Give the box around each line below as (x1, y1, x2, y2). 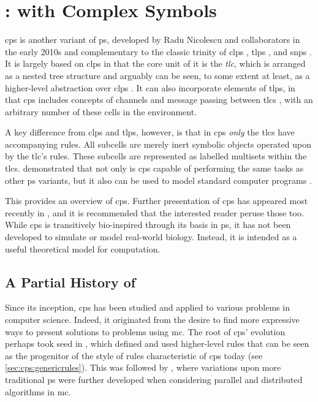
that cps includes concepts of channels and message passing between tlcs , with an (5, 93, 313, 106)
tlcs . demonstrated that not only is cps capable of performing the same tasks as (5, 162, 304, 175)
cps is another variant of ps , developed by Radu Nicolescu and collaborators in (5, 33, 300, 46)
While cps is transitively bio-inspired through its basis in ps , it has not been (5, 218, 291, 231)
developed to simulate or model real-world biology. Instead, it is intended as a (5, 230, 297, 243)
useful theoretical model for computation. (5, 242, 161, 255)
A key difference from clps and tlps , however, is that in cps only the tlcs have (5, 126, 295, 138)
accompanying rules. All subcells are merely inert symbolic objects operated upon (5, 137, 311, 150)
